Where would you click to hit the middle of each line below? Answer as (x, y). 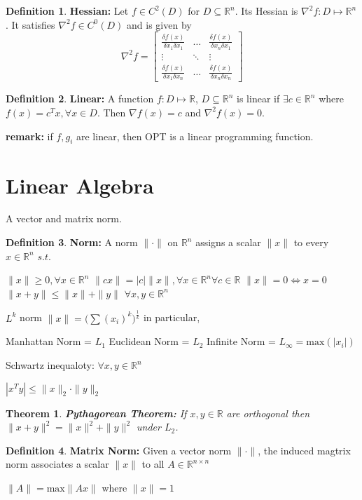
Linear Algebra (80, 185)
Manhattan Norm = (49, 341)
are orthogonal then (268, 413)
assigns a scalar (228, 242)
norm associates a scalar (57, 464)
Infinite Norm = (241, 341)
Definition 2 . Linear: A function (80, 99)
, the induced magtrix (304, 450)
